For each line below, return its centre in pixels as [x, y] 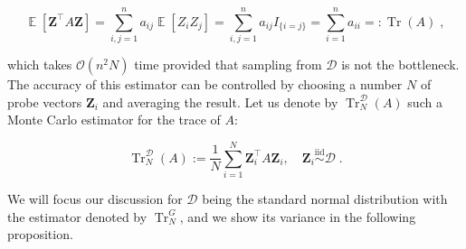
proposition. [40, 234]
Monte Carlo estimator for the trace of [114, 120]
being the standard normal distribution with [325, 199]
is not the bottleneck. [400, 65]
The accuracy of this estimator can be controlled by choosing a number [205, 84]
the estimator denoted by [77, 216]
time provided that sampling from [228, 65]
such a [425, 101]
